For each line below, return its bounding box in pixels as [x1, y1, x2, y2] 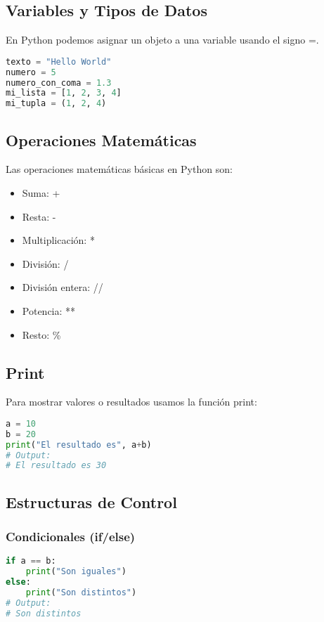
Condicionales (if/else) [6, 528, 136, 545]
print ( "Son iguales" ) [25, 566, 127, 577]
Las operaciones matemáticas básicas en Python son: [6, 162, 233, 176]
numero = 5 [6, 67, 56, 77]
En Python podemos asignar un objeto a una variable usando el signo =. [6, 32, 319, 47]
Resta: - [22, 209, 56, 223]
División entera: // [22, 280, 103, 294]
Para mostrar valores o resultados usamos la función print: [6, 394, 257, 409]
